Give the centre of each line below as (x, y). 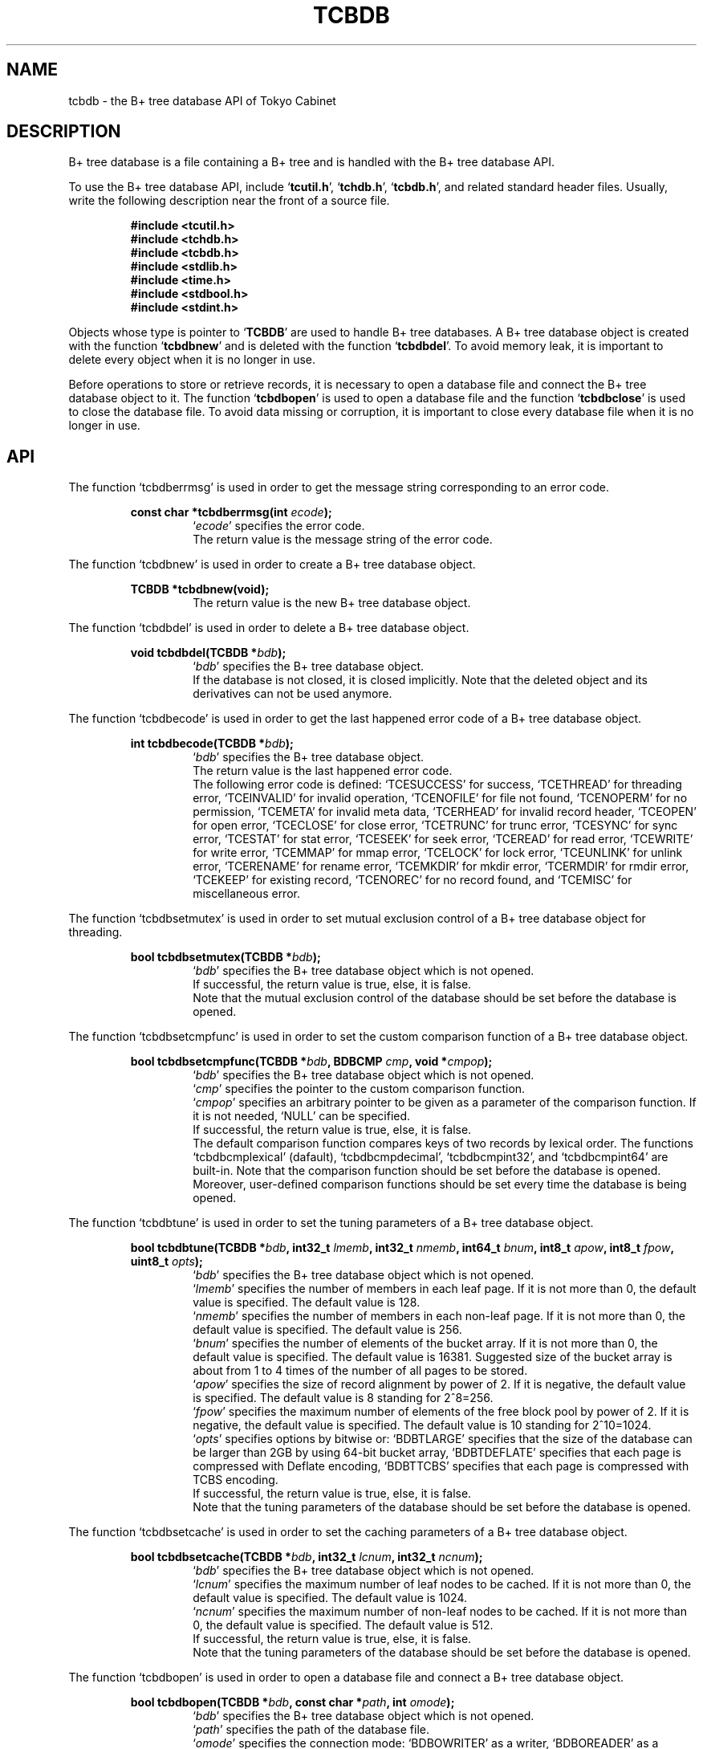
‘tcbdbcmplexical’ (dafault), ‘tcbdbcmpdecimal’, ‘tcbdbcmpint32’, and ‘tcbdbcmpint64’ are (431, 1157)
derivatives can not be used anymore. (293, 694)
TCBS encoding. (236, 1480)
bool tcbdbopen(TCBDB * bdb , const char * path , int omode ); (293, 1702)
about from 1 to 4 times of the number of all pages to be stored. (360, 1371)
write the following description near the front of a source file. (229, 201)
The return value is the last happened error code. (323, 771)
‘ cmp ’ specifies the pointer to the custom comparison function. (359, 1089)
